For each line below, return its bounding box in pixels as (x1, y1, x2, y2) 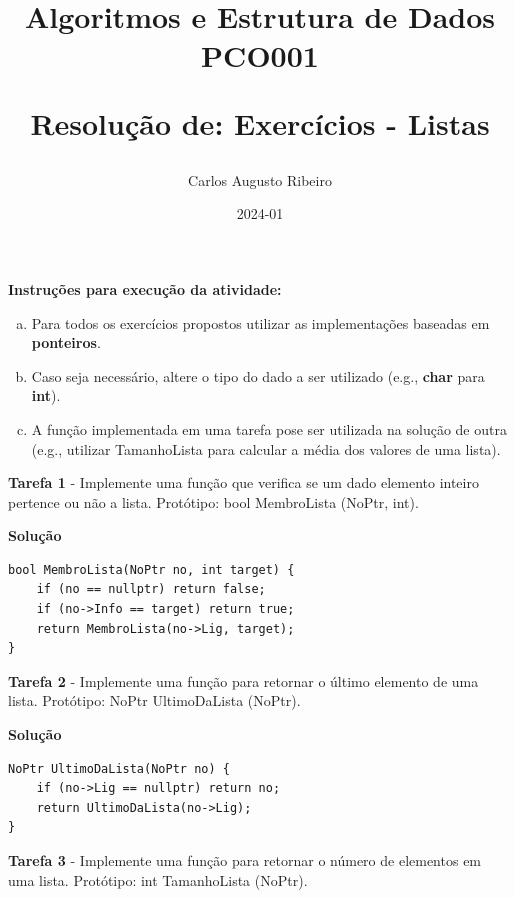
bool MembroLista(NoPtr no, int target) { (8, 562, 295, 577)
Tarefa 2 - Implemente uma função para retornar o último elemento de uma (8, 670, 479, 691)
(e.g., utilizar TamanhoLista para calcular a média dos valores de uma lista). (31, 438, 501, 459)
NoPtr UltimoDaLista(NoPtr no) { (8, 761, 230, 776)
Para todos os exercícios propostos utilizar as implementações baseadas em (31, 312, 490, 333)
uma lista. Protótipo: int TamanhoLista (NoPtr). (8, 869, 308, 890)
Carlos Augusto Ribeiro (188, 169, 332, 190)
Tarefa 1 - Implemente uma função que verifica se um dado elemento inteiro (8, 472, 479, 493)
